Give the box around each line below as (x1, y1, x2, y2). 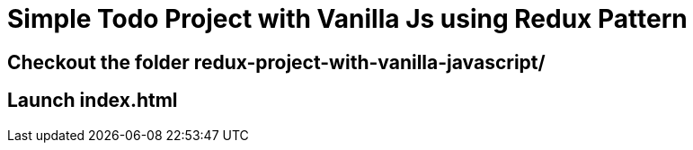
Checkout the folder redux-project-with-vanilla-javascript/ (7, 50, 546, 74)
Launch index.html (7, 89, 178, 112)
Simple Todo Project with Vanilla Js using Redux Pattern (7, 4, 688, 34)
